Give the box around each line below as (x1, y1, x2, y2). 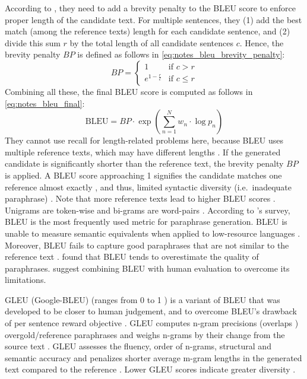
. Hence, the (239, 36, 284, 49)
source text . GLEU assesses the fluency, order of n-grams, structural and (5, 340, 271, 352)
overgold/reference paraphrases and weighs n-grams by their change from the (5, 328, 285, 340)
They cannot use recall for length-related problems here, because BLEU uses (5, 134, 283, 146)
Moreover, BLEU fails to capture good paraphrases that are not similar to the (5, 238, 289, 251)
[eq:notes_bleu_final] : (5, 97, 85, 109)
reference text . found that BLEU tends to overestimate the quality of (5, 250, 259, 263)
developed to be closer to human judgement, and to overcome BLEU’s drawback (5, 305, 297, 317)
